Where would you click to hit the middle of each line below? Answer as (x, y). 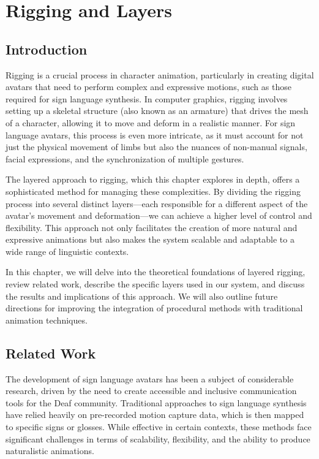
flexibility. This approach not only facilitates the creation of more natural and (152, 227)
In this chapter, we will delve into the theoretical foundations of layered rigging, (156, 272)
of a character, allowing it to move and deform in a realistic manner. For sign (151, 122)
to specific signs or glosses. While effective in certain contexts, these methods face (159, 427)
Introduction (47, 49)
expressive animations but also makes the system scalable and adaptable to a (150, 239)
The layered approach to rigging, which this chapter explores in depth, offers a (153, 179)
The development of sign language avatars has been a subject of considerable (150, 378)
